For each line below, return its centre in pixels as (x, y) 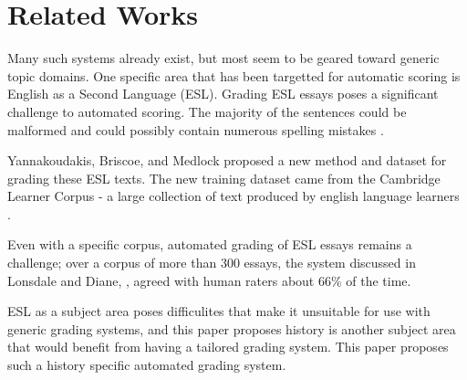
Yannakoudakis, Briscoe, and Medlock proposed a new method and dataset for (227, 160)
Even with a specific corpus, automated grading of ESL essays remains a (210, 244)
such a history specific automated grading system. (147, 365)
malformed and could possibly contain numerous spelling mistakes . (196, 129)
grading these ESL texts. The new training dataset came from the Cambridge (224, 178)
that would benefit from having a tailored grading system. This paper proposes (228, 347)
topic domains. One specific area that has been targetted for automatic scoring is (234, 75)
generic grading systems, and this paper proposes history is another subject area (232, 328)
